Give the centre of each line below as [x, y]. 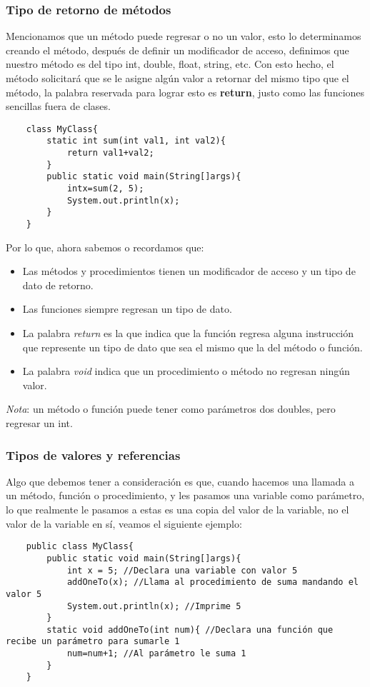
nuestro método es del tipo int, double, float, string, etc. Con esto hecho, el [170, 64]
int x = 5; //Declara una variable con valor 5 [182, 570]
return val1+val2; [110, 153]
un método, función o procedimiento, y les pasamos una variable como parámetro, [185, 495]
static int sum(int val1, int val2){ [136, 141]
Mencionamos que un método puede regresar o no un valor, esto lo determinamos [184, 36]
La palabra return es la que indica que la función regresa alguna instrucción [188, 333]
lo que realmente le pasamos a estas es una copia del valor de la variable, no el [177, 510]
